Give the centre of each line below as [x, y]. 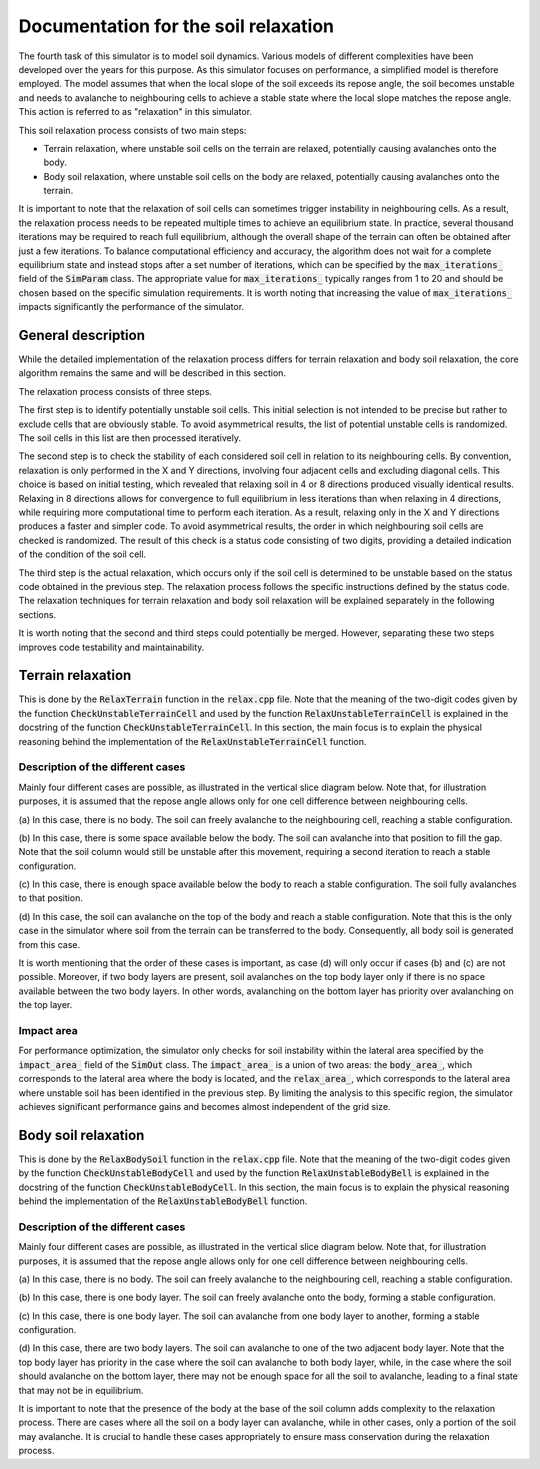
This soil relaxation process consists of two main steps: [132, 130]
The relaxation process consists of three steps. [115, 391]
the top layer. [45, 1005]
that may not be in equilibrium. [81, 1390]
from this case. [49, 944]
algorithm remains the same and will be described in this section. [152, 373]
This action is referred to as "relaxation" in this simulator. [135, 112]
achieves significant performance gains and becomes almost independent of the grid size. [204, 1106]
